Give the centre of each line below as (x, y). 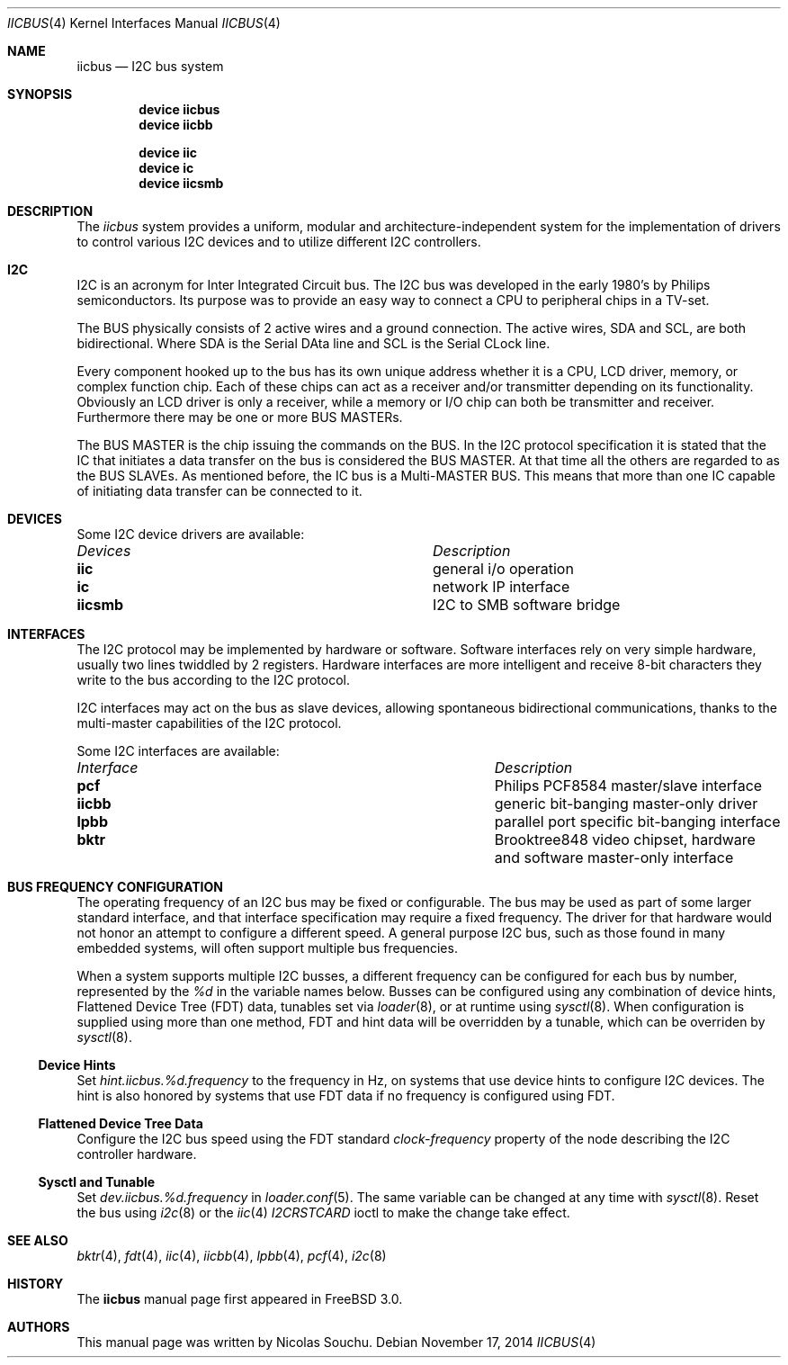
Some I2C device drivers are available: (191, 534)
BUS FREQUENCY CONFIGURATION (115, 887)
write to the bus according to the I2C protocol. (214, 680)
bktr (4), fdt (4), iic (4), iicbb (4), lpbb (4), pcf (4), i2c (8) (232, 1256)
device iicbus (179, 109)
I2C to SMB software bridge (526, 605)
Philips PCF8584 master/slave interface (628, 786)
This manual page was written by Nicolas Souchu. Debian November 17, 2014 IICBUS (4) (336, 1342)
